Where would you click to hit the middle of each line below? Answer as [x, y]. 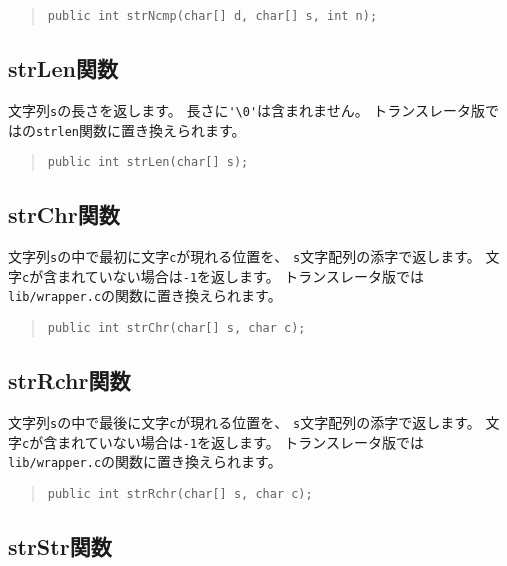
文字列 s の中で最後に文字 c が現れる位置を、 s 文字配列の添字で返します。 [244, 421]
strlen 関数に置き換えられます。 [141, 129]
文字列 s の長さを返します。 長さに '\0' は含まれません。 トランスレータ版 [247, 109]
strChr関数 [64, 214]
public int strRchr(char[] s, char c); [180, 493]
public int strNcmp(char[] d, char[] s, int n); [212, 16]
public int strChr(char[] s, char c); [176, 328]
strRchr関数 [69, 380]
